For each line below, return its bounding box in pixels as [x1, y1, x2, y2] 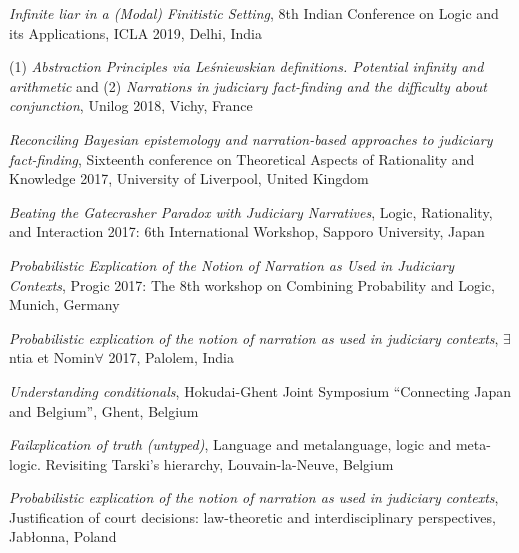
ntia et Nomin [9, 347, 95, 368]
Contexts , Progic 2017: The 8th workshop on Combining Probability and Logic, [9, 274, 495, 295]
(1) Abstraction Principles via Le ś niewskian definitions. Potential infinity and [9, 56, 484, 77]
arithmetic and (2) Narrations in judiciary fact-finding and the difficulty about [9, 75, 487, 96]
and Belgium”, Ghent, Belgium [9, 400, 199, 421]
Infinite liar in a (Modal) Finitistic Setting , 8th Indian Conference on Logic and [9, 3, 499, 23]
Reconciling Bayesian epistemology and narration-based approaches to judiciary [9, 128, 493, 149]
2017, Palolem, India [108, 347, 234, 368]
